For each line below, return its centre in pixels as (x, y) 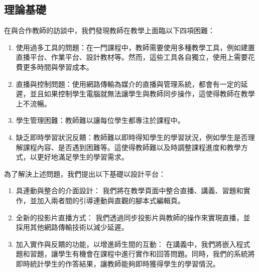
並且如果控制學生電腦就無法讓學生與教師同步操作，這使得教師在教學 (142, 94)
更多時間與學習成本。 (58, 66)
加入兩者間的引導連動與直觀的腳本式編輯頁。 (111, 200)
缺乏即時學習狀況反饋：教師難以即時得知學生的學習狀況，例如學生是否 (132, 137)
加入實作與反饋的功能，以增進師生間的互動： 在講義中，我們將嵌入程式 (133, 244)
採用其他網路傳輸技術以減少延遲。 (72, 227)
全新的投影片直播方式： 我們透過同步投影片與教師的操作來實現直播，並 (133, 217)
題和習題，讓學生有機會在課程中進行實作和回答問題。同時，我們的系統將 (135, 254)
